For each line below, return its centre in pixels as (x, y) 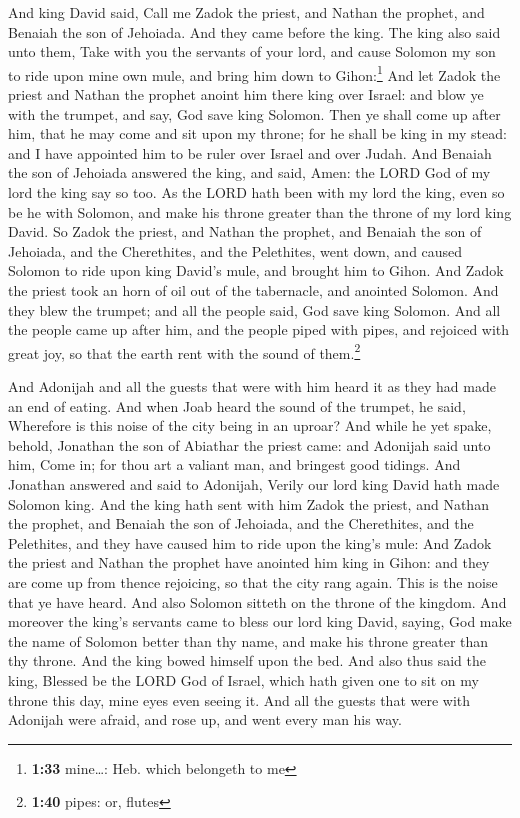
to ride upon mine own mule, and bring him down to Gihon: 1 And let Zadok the (254, 73)
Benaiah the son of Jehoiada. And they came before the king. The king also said (254, 31)
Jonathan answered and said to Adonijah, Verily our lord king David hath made (254, 483)
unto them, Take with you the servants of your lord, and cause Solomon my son (252, 51)
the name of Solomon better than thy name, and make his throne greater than (248, 640)
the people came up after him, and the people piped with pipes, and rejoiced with (259, 329)
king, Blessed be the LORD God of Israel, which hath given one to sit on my (243, 679)
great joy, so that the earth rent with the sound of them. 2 (184, 351)
